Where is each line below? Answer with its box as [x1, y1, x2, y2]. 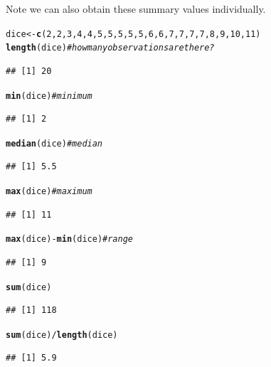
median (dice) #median [6, 138, 103, 149]
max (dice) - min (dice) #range [6, 234, 133, 245]
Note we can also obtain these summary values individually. [6, 1, 266, 16]
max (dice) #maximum [6, 186, 92, 196]
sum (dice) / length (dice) [6, 329, 118, 340]
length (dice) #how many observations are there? [6, 43, 215, 53]
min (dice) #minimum [6, 90, 92, 101]
